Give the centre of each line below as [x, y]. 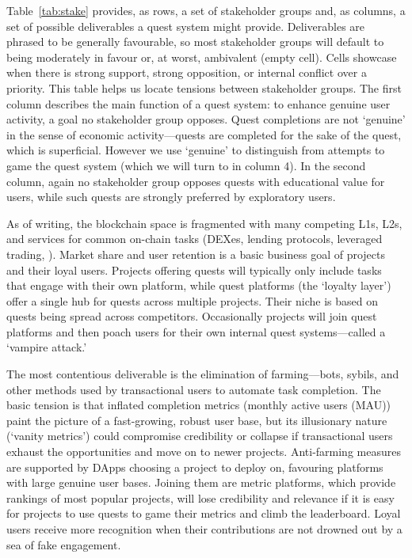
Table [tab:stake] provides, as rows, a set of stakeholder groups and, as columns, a [206, 10]
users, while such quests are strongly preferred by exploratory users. [171, 197]
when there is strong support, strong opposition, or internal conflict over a [187, 72]
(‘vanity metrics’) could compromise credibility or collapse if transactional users [200, 436]
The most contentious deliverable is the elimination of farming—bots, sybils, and [203, 374]
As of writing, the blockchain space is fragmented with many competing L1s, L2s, [204, 223]
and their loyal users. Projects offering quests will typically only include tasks [194, 270]
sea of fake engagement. [64, 544]
